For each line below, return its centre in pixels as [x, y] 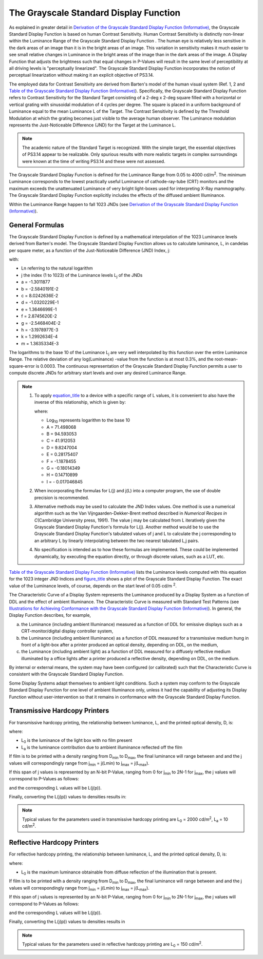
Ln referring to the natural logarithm [57, 268]
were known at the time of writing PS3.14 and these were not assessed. [94, 161]
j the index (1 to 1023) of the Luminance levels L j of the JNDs [82, 276]
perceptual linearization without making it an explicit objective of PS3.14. [82, 75]
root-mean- [226, 359]
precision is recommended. [62, 498]
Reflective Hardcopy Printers [54, 843]
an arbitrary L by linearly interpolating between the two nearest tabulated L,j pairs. [117, 541]
